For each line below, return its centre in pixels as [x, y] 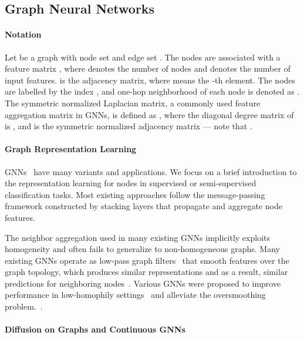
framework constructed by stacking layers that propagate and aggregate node [143, 206]
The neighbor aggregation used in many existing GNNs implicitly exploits [138, 237]
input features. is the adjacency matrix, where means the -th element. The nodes [150, 80]
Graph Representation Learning [71, 149]
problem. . [24, 306]
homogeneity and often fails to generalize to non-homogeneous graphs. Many [142, 249]
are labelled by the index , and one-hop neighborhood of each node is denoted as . [152, 91]
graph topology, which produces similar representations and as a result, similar [146, 272]
